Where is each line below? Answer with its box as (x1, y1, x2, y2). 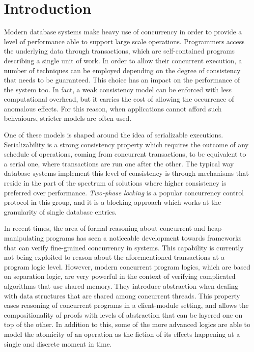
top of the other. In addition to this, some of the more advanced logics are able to (4, 319, 251, 329)
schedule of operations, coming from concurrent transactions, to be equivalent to (4, 149, 246, 159)
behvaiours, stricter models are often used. (4, 113, 132, 123)
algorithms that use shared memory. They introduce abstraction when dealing (4, 280, 238, 291)
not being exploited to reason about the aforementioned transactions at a (4, 252, 225, 262)
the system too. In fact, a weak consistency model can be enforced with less (4, 84, 232, 94)
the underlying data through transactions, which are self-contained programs (4, 46, 235, 56)
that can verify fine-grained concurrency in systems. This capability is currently (4, 242, 244, 252)
